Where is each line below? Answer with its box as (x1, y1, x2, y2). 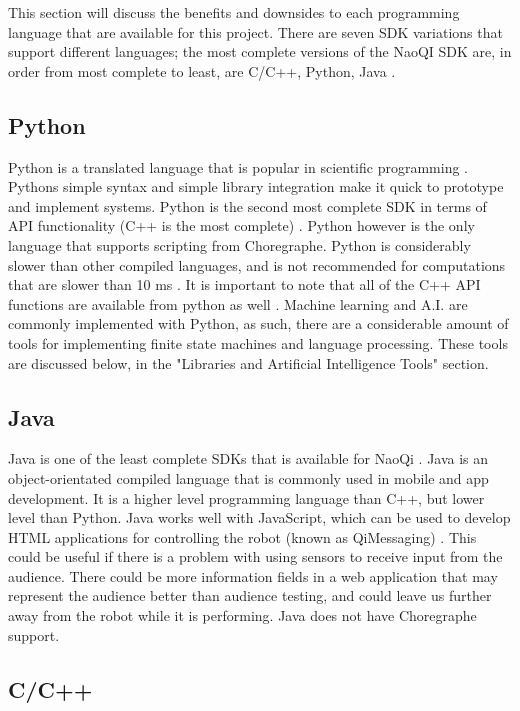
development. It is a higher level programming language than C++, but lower (8, 487, 485, 508)
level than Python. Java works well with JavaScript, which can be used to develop (8, 507, 511, 528)
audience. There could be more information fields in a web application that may (8, 565, 498, 586)
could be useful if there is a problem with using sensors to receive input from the (8, 546, 503, 567)
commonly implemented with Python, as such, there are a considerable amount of (8, 313, 509, 334)
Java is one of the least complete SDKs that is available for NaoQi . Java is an (8, 448, 489, 469)
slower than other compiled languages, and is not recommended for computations (8, 254, 506, 275)
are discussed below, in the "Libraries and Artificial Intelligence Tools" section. (8, 352, 489, 373)
